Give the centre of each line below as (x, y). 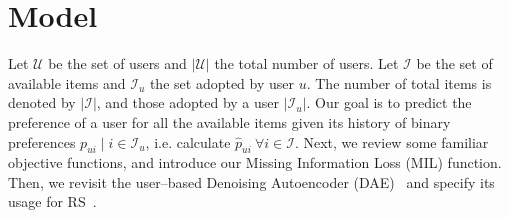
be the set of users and (117, 63)
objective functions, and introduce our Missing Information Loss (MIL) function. (255, 162)
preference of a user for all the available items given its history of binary (229, 121)
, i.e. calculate (188, 141)
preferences (42, 141)
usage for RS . (52, 201)
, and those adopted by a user (188, 102)
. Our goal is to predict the (389, 102)
